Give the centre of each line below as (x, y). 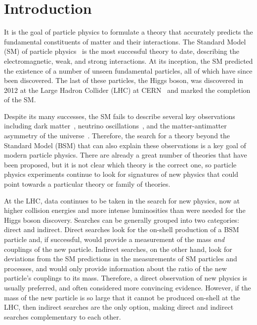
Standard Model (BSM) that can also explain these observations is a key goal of (125, 145)
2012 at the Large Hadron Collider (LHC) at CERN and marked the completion (127, 90)
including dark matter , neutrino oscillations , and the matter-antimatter (115, 126)
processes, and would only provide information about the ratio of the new (115, 268)
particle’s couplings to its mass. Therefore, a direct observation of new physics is (126, 278)
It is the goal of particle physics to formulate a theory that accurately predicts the (128, 32)
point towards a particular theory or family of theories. (87, 184)
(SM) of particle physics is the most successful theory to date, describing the (122, 51)
